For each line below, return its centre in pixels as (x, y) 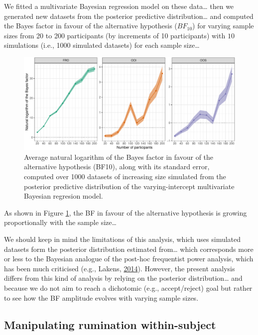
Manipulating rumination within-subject (110, 324)
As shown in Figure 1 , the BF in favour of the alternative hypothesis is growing (126, 212)
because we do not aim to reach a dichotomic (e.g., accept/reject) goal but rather (128, 288)
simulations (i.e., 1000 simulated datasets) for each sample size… (102, 45)
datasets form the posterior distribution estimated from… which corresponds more (129, 249)
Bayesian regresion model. (64, 196)
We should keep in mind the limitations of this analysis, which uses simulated (123, 239)
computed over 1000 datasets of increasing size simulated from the (125, 176)
